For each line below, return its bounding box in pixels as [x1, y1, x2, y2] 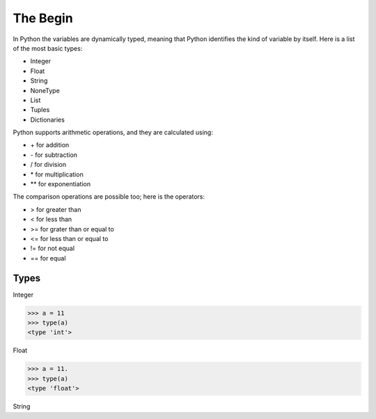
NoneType [30, 86, 61, 95]
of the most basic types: [13, 44, 83, 52]
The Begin [13, 10, 73, 26]
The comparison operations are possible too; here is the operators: [13, 192, 205, 201]
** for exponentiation [30, 180, 91, 188]
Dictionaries [30, 115, 65, 124]
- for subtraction [30, 150, 78, 159]
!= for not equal [30, 244, 75, 253]
